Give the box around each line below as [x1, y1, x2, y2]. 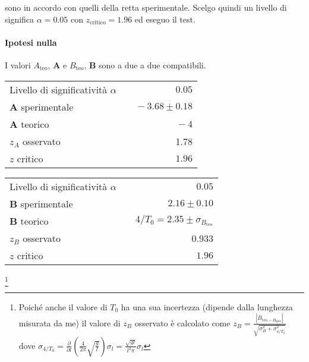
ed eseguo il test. [134, 12, 196, 25]
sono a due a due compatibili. [99, 58, 206, 71]
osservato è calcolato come [134, 316, 231, 329]
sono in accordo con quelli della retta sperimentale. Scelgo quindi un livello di [5, 1, 287, 13]
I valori [5, 58, 31, 71]
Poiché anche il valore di [18, 300, 108, 313]
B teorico [10, 213, 49, 228]
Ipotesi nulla [5, 36, 57, 48]
